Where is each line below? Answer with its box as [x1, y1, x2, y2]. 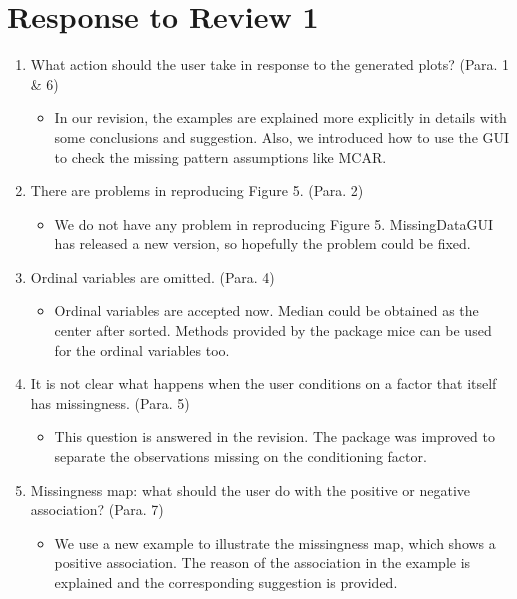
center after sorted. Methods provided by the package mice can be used [54, 320, 492, 341]
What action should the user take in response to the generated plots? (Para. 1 [30, 54, 510, 75]
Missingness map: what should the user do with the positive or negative [30, 479, 471, 500]
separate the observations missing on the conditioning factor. [54, 446, 427, 467]
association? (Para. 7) [30, 499, 164, 520]
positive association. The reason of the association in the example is [54, 552, 471, 573]
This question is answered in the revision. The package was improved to [54, 426, 495, 447]
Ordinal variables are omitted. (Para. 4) [30, 266, 275, 287]
